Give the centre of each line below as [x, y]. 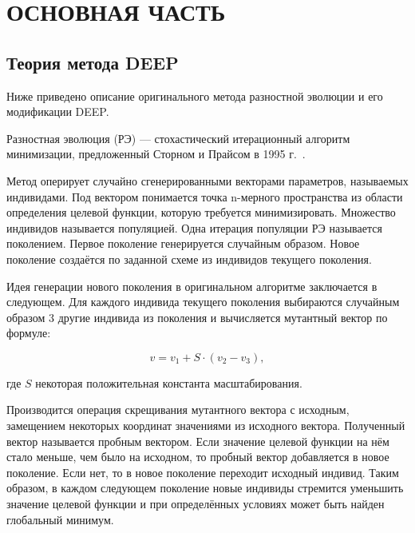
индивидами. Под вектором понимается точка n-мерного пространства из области [205, 196]
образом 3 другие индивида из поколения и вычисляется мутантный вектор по [197, 317]
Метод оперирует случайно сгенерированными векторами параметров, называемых [207, 180]
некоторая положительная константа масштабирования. [169, 382]
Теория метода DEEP [93, 62]
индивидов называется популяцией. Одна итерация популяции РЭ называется [194, 227]
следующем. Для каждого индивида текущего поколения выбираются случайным [203, 302]
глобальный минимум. [60, 519]
